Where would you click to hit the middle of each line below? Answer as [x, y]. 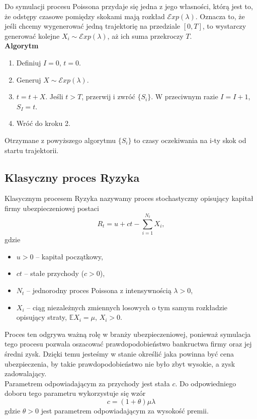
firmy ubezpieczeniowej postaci [52, 208]
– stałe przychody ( [54, 273]
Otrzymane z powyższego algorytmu [60, 140]
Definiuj [29, 62]
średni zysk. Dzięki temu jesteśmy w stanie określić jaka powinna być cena [119, 354]
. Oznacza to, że [220, 16]
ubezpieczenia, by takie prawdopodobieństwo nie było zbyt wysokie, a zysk [120, 363]
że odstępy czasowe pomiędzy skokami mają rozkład [85, 16]
